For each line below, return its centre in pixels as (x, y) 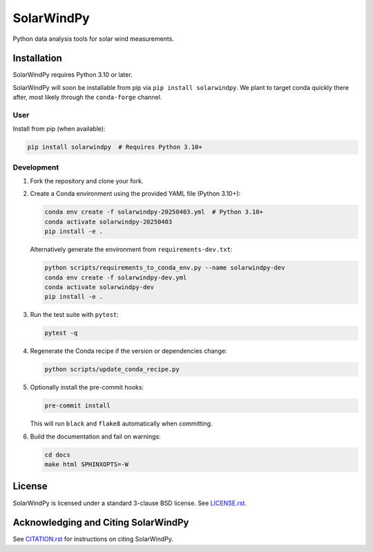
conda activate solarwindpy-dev (99, 287)
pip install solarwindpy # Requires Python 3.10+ (115, 147)
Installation (37, 58)
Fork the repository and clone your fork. (87, 181)
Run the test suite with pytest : (74, 315)
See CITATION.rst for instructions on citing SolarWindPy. (93, 539)
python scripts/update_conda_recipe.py (112, 369)
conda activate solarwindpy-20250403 (108, 222)
